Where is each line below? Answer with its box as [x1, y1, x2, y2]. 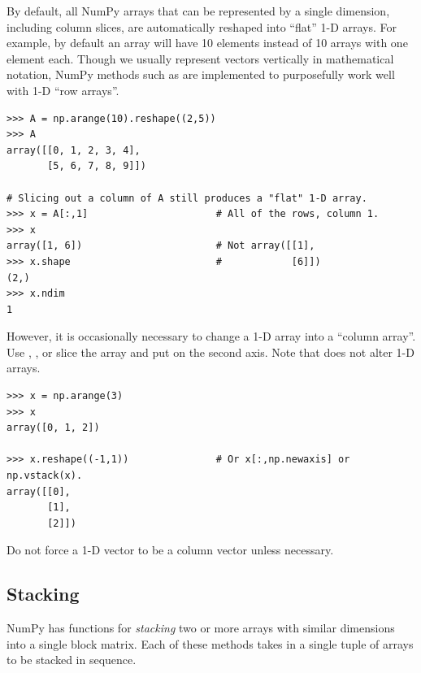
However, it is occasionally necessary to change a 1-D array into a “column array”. [7, 328, 416, 345]
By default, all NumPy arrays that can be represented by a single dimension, [7, 2, 390, 19]
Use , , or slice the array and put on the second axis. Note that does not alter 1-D [7, 343, 414, 360]
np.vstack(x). [7, 470, 83, 482]
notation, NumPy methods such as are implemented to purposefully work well [7, 66, 395, 83]
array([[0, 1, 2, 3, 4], [7, 144, 141, 156]
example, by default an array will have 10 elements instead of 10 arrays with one [7, 34, 408, 51]
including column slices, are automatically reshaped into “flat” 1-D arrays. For [7, 18, 397, 35]
